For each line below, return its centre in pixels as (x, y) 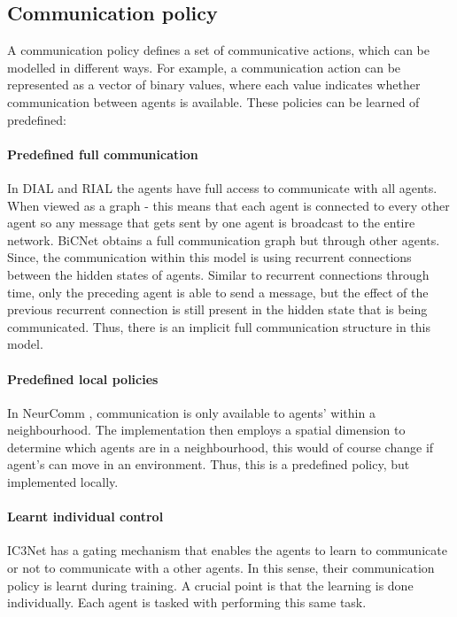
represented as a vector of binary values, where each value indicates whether (214, 85)
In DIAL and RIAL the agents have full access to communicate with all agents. (222, 187)
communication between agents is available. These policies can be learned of (213, 101)
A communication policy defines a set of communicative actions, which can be (218, 50)
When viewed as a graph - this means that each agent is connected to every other (228, 205)
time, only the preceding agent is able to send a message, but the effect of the (218, 292)
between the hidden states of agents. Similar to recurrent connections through (218, 274)
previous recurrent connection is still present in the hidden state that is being (217, 309)
